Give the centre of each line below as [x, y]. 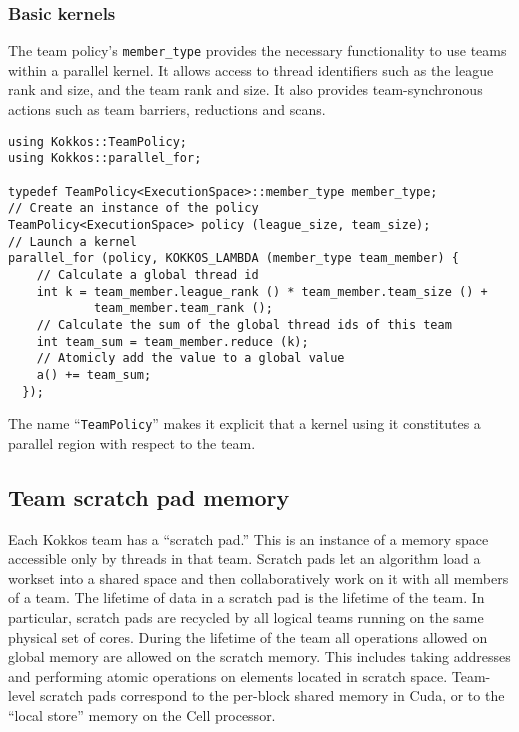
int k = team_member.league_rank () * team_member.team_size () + [262, 291]
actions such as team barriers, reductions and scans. [167, 109]
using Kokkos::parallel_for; [105, 158]
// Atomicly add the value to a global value [190, 358]
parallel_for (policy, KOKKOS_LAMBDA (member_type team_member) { [234, 258]
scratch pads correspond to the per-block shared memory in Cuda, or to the [272, 695]
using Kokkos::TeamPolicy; [97, 141]
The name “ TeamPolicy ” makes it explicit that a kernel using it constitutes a [244, 423]
